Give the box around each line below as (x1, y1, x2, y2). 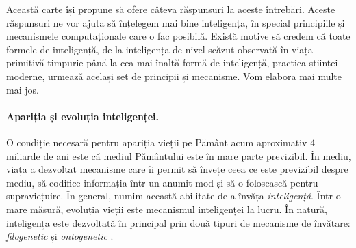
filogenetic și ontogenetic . (6, 229, 114, 243)
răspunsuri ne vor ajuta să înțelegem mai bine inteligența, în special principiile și (6, 15, 345, 29)
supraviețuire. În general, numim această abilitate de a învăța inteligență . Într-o (6, 189, 341, 203)
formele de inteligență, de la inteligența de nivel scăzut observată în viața (6, 42, 313, 56)
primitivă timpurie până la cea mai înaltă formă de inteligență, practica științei (6, 55, 338, 70)
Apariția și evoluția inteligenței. (6, 109, 159, 123)
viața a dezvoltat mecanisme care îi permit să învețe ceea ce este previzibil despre (6, 162, 348, 176)
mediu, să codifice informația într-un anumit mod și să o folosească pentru (6, 175, 318, 189)
